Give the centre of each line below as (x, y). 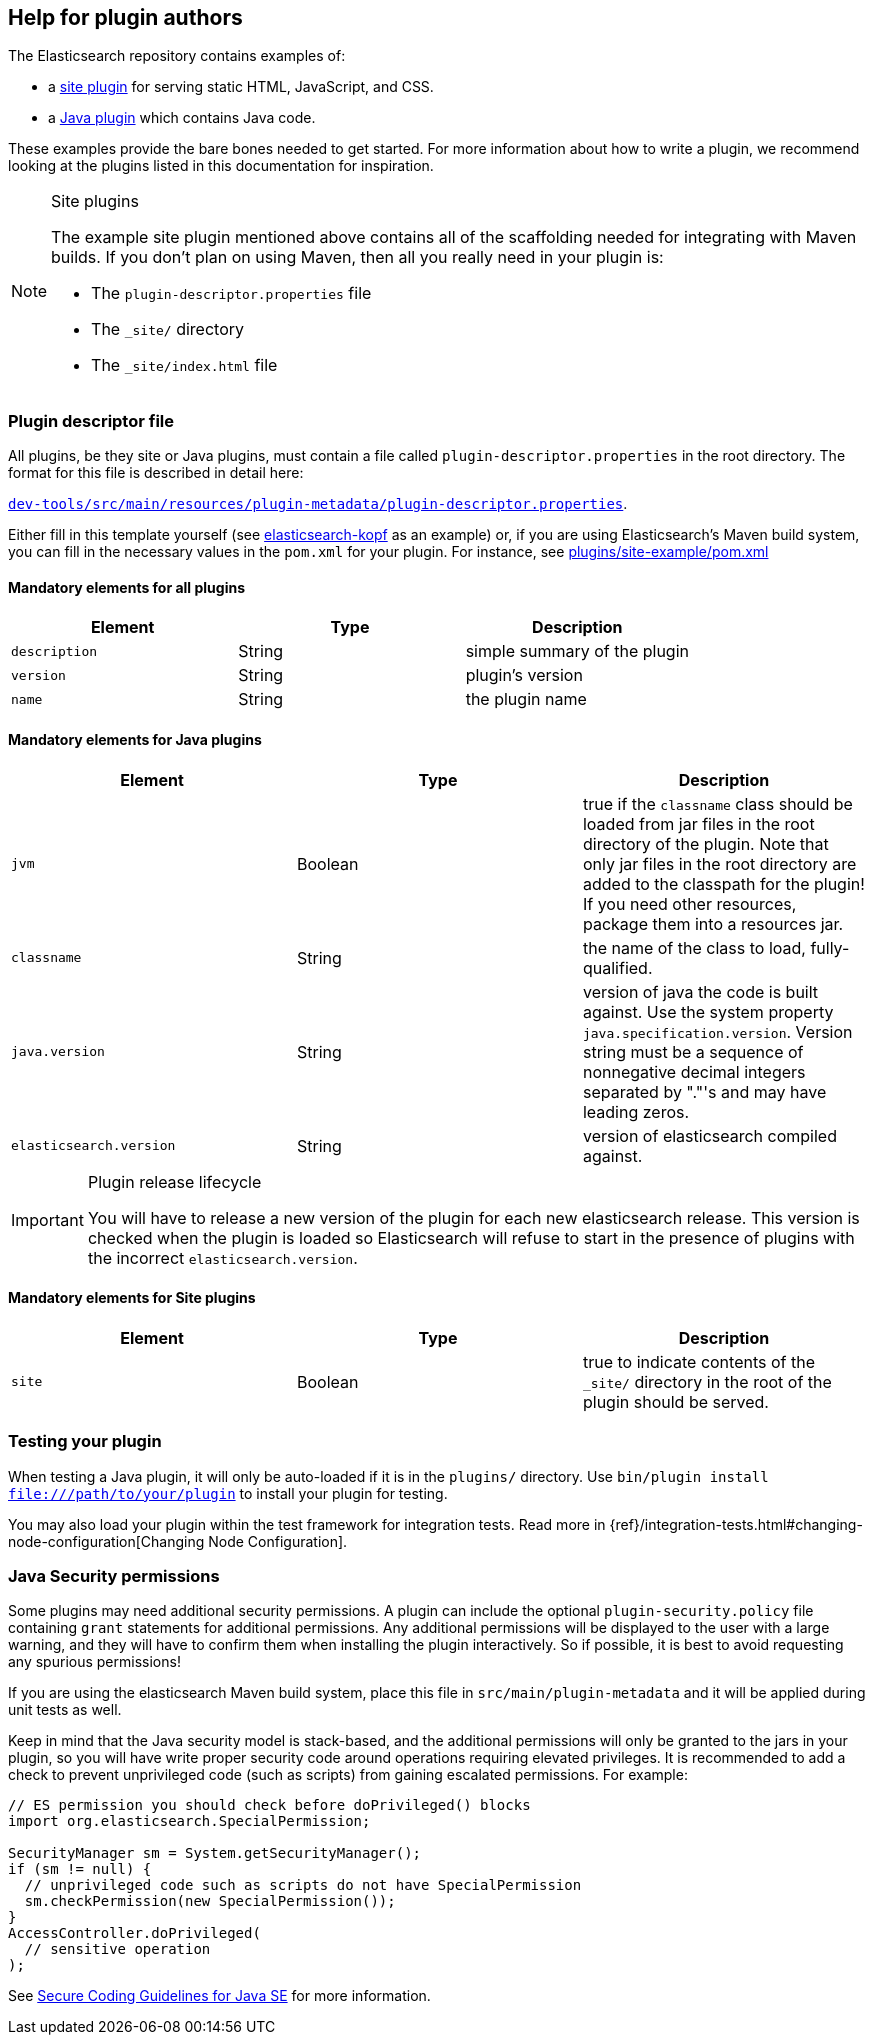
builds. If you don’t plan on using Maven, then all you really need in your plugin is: (357, 257)
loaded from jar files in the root (698, 823)
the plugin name (526, 699)
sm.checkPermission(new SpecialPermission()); (210, 1901)
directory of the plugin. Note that (705, 843)
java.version (58, 1052)
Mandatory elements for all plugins (127, 587)
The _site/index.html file (184, 365)
